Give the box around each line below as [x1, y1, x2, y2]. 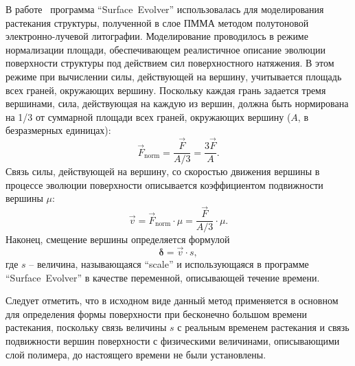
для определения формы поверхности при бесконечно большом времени [5, 306, 307, 321]
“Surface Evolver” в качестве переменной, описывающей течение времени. [5, 270, 320, 284]
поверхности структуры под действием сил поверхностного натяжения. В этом [5, 56, 334, 70]
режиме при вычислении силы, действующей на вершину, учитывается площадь [5, 69, 342, 83]
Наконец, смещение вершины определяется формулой [5, 232, 230, 247]
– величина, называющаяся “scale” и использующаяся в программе [29, 257, 309, 271]
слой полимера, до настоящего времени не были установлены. [5, 347, 266, 361]
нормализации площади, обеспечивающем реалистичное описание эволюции [5, 42, 325, 56]
